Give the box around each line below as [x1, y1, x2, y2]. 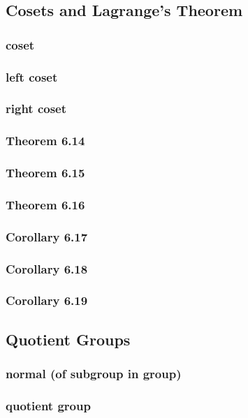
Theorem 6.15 [6, 164, 85, 181]
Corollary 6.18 [6, 260, 88, 277]
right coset [6, 100, 67, 117]
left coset [6, 68, 58, 85]
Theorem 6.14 [6, 132, 85, 149]
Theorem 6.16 [6, 195, 85, 213]
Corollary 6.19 [6, 292, 88, 309]
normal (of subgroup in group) [6, 365, 182, 382]
